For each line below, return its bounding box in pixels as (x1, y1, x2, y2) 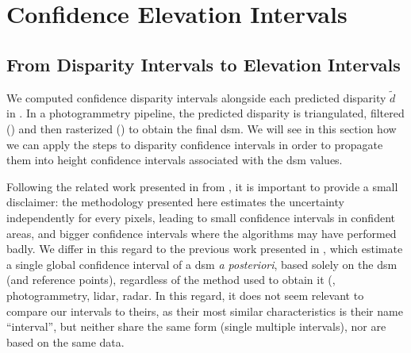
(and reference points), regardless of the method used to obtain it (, (6, 271, 336, 288)
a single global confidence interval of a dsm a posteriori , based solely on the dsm (6, 255, 398, 272)
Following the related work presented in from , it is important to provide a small (6, 178, 398, 194)
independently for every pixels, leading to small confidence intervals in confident (6, 209, 395, 225)
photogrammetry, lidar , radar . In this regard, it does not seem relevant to (6, 286, 364, 303)
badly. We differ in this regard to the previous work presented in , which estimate (6, 240, 403, 257)
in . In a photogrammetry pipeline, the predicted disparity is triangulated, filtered (6, 105, 405, 121)
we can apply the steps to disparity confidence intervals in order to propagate (6, 136, 383, 152)
